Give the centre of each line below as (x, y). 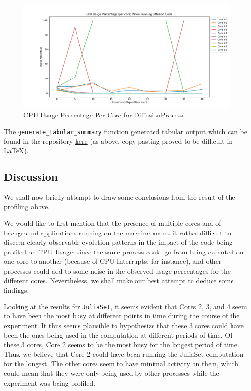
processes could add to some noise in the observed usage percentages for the (117, 271)
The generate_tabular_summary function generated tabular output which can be (125, 131)
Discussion (31, 177)
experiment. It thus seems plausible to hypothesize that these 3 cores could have (124, 325)
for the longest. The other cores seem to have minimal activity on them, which (121, 363)
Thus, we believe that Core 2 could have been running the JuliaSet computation (124, 354)
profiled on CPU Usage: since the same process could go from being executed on (124, 251)
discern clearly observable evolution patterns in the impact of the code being (118, 242)
